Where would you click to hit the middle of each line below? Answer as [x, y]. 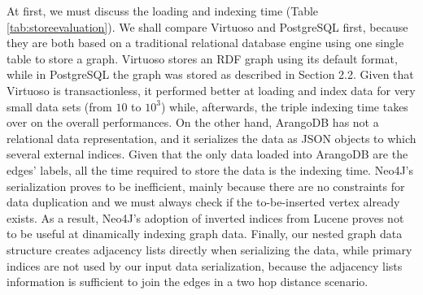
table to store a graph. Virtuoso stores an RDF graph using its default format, [202, 58]
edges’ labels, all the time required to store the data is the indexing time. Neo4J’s [210, 169]
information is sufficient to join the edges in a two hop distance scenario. [188, 282]
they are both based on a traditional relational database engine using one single [205, 43]
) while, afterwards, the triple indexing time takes [284, 106]
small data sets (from [59, 106]
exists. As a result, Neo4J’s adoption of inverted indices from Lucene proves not [205, 217]
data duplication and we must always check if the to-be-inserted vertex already [203, 202]
